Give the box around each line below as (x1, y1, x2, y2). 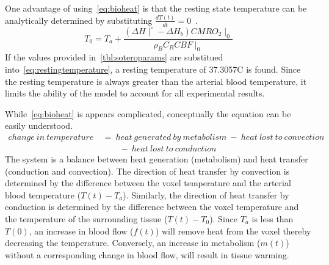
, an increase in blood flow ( (29, 224, 134, 237)
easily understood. (5, 119, 73, 132)
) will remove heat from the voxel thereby (155, 224, 311, 237)
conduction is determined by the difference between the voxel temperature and (5, 200, 299, 213)
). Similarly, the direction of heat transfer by (123, 188, 289, 201)
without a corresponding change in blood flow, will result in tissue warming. (5, 248, 289, 261)
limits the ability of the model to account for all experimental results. (5, 87, 265, 100)
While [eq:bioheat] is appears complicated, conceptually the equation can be (5, 107, 291, 120)
